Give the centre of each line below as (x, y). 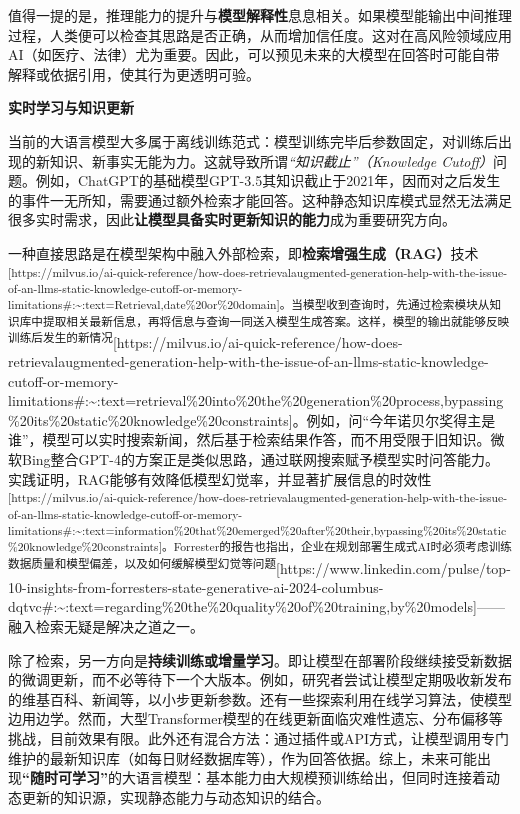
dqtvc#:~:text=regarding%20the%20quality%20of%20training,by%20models (240, 606)
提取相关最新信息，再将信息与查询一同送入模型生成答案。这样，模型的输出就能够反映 (276, 320)
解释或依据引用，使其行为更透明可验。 (134, 73)
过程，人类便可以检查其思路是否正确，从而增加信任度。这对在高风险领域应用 (260, 34)
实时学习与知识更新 (71, 107)
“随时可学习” (65, 777)
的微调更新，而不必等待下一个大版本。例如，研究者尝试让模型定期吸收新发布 (260, 679)
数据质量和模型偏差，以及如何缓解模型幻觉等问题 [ (144, 566)
